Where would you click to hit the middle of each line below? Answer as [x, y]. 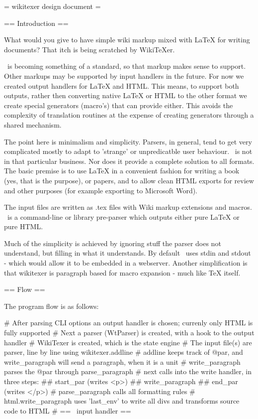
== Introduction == [36, 23]
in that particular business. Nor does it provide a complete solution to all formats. [129, 161]
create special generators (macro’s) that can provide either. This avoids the [119, 105]
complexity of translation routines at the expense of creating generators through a [129, 115]
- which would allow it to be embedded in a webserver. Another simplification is [126, 263]
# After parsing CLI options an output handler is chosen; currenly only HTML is [129, 323]
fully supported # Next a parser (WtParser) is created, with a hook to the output [129, 333]
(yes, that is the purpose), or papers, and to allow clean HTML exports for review [129, 180]
